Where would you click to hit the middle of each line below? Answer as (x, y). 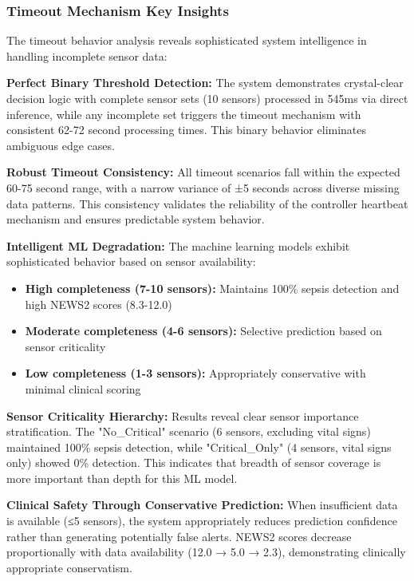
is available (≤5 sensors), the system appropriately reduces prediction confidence (202, 521)
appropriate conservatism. (69, 567)
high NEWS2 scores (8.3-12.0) (99, 304)
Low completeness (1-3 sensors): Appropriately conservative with (195, 373)
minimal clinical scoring (83, 388)
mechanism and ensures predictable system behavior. (136, 219)
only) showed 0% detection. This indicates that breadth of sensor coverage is (194, 462)
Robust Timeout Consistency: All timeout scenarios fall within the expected (203, 172)
